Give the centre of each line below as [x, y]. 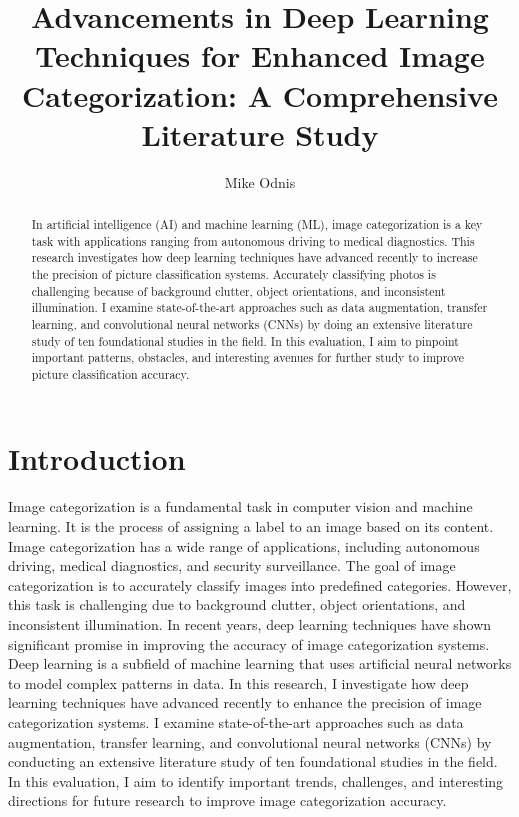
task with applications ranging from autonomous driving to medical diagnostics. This [253, 240]
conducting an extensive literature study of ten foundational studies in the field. [253, 761]
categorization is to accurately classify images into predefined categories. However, [260, 584]
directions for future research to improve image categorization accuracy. [227, 800]
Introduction [97, 457]
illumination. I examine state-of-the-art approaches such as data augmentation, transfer [259, 307]
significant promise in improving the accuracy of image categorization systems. [249, 643]
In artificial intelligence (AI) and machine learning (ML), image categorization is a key [257, 224]
